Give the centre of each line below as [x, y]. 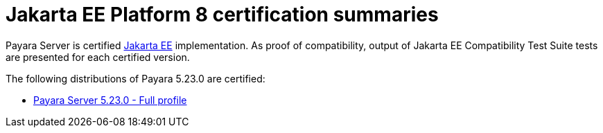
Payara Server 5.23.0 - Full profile [110, 100]
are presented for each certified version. [98, 57]
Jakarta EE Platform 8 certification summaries [222, 15]
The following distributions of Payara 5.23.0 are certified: [136, 78]
